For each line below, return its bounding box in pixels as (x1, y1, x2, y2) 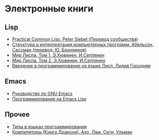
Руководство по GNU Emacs (12, 90, 73, 96)
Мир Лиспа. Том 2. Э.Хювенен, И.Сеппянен (12, 57, 106, 63)
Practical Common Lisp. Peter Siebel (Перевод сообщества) (12, 36, 138, 42)
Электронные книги (5, 3, 94, 14)
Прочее (5, 110, 30, 119)
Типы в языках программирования (12, 123, 87, 129)
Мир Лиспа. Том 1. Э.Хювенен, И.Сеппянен (12, 52, 105, 58)
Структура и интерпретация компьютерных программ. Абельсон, (12, 41, 154, 47)
